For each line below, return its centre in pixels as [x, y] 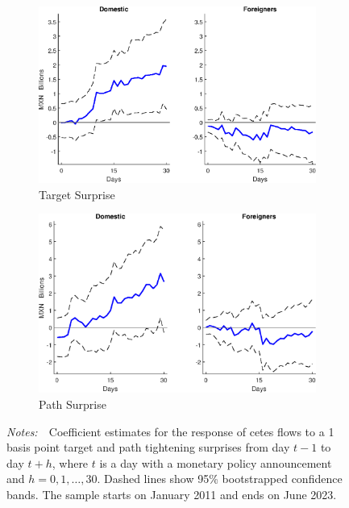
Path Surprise [73, 404]
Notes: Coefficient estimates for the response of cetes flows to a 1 [170, 431]
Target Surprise [77, 194]
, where [70, 462]
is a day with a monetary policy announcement [216, 462]
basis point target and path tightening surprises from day [148, 447]
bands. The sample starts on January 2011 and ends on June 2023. [172, 495]
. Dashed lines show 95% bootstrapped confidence [220, 479]
